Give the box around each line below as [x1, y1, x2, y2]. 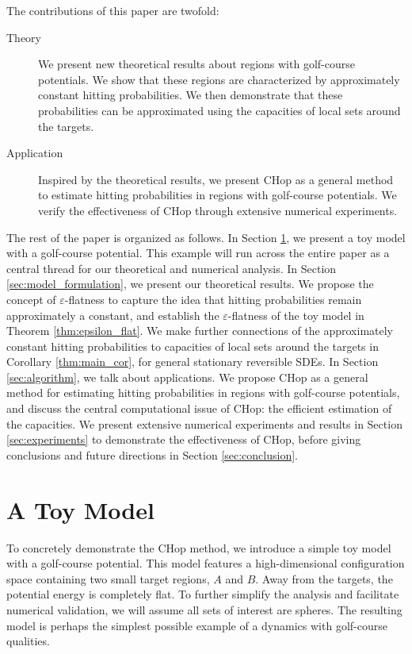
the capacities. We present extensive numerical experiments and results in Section [6, 415, 402, 432]
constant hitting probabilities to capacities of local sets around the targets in [6, 337, 379, 354]
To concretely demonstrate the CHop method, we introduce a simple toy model [6, 539, 391, 556]
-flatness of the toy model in [227, 306, 364, 323]
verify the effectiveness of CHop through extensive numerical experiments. [38, 202, 398, 218]
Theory [6, 29, 41, 45]
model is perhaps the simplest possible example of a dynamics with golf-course [6, 617, 387, 633]
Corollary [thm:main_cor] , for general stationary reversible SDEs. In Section [6, 353, 379, 370]
